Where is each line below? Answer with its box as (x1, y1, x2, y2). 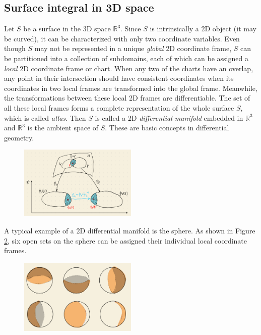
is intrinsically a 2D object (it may (150, 23, 256, 34)
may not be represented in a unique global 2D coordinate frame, (34, 43, 232, 54)
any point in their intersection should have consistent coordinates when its (4, 73, 234, 83)
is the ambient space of (27, 122, 99, 133)
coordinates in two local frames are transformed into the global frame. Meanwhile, (4, 82, 257, 93)
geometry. (4, 132, 34, 142)
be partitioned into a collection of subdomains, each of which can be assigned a (4, 53, 248, 63)
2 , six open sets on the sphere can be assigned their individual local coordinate (4, 235, 247, 246)
